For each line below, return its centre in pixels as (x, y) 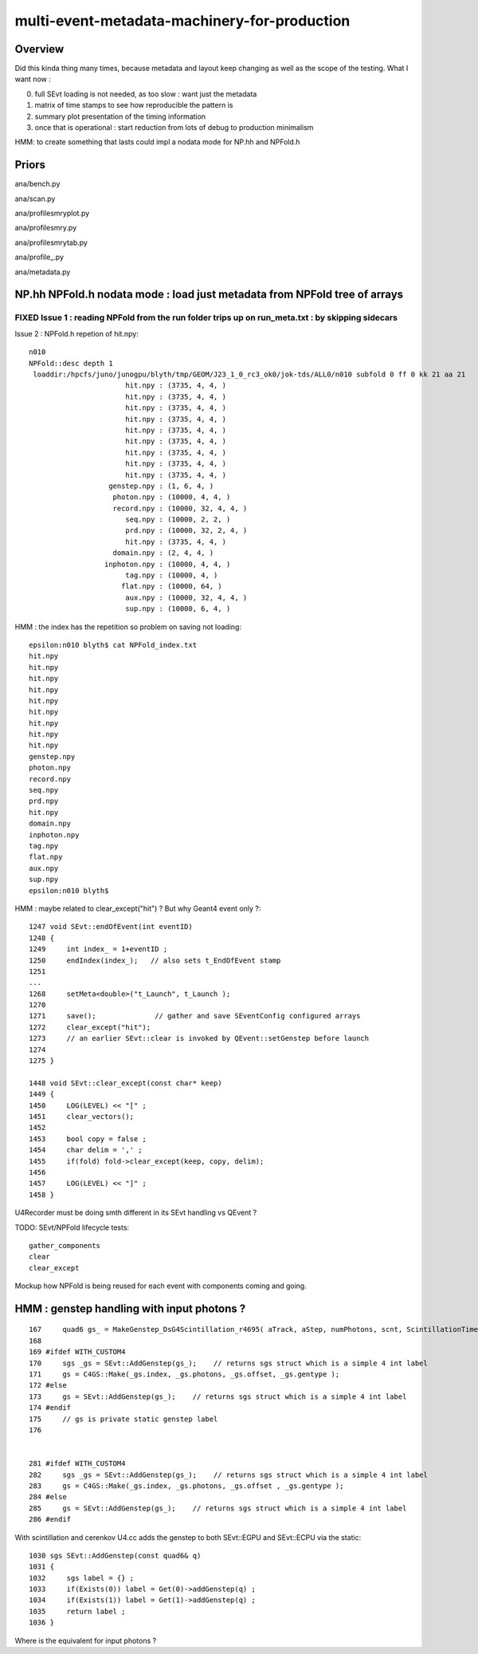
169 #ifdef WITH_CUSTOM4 (77, 1352)
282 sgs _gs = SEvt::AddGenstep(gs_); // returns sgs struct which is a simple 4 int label (228, 1475)
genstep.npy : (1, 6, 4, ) (161, 486)
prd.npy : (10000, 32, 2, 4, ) (186, 531)
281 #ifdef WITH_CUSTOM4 (77, 1464)
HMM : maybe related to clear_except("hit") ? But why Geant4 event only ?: (138, 908)
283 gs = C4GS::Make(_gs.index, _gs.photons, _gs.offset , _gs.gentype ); (186, 1486)
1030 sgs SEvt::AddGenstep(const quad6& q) (115, 1556)
